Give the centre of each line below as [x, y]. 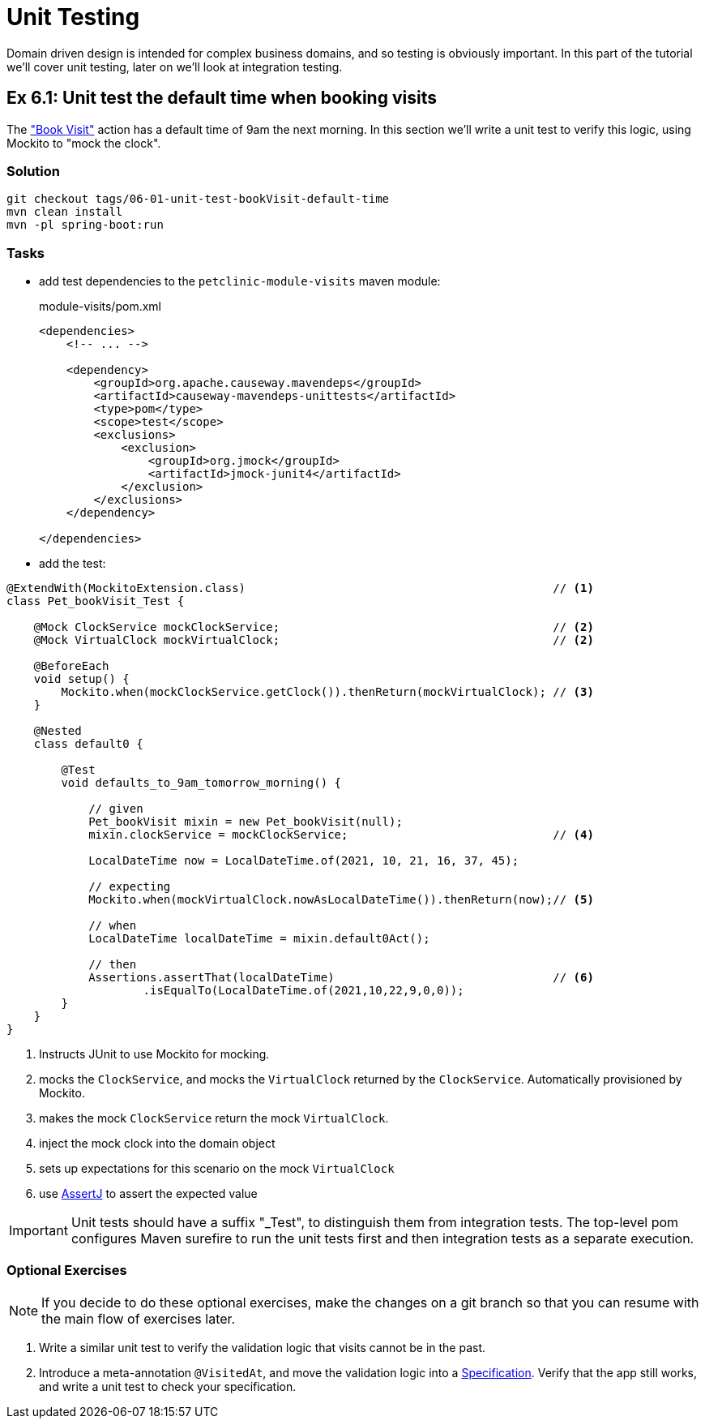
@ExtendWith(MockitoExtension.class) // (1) [300, 588]
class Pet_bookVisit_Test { [96, 601]
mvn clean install [65, 212]
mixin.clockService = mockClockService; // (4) [341, 835]
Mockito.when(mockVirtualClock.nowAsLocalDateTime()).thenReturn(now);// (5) [341, 900]
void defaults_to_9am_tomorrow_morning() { [201, 783]
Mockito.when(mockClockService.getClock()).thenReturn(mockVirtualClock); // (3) [327, 692]
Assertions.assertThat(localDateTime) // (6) [341, 978]
